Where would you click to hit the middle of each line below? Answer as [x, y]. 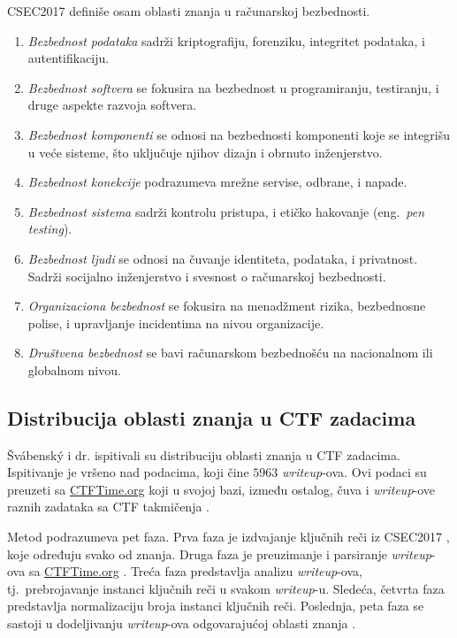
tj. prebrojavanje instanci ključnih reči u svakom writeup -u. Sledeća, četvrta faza [226, 588]
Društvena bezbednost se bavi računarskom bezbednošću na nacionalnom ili [230, 353]
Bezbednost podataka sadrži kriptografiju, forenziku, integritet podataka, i [226, 40]
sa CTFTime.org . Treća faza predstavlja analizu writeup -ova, [195, 571]
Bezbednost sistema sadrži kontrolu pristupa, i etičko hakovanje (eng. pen [226, 211]
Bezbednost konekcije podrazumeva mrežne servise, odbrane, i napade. [217, 182]
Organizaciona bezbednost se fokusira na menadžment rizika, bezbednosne [227, 306]
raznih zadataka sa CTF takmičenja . [108, 507]
